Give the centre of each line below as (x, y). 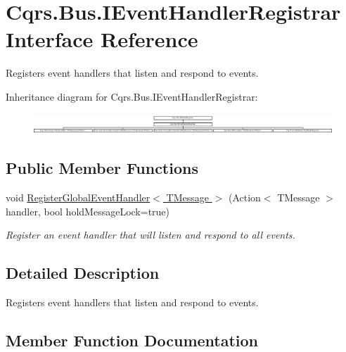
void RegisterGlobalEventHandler (78, 197)
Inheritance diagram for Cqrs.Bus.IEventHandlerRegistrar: (132, 96)
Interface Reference (102, 39)
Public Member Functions (102, 168)
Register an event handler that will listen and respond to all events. (150, 235)
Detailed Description (83, 273)
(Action (244, 197)
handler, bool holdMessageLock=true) (88, 211)
